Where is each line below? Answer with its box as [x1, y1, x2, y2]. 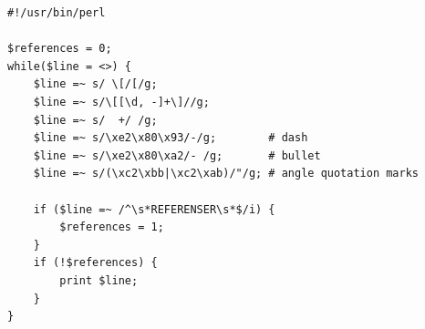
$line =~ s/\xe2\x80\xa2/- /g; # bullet [33, 149, 321, 162]
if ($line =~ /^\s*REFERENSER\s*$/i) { [33, 202, 275, 216]
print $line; [59, 273, 139, 287]
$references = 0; [7, 42, 112, 56]
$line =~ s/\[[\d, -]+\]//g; [33, 95, 210, 108]
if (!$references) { [33, 256, 158, 270]
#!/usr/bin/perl [7, 6, 106, 19]
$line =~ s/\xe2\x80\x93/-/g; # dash [33, 131, 308, 145]
